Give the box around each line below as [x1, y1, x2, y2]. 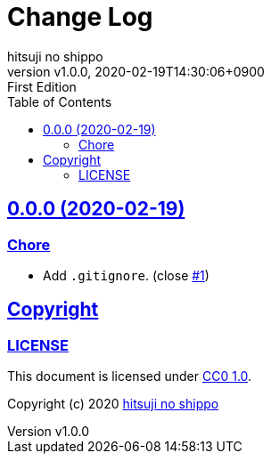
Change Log [7, 2, 153, 32]
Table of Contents [7, 93, 112, 109]
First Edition [7, 78, 77, 94]
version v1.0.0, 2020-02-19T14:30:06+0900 [7, 63, 265, 79]
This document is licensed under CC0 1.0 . [7, 368, 252, 384]
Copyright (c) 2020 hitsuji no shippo [7, 396, 219, 412]
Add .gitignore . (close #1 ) [43, 267, 209, 283]
